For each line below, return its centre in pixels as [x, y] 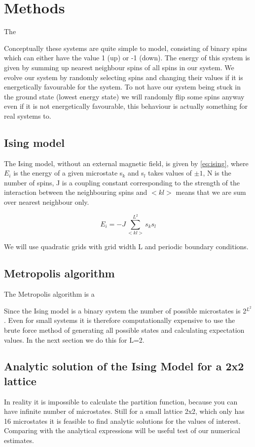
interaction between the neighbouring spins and [76, 192]
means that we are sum [211, 192]
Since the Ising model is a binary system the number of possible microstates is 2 [125, 310]
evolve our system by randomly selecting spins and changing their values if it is [124, 77]
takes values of [170, 173]
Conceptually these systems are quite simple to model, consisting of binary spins [126, 48]
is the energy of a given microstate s [68, 173]
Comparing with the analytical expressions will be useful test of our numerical [122, 430]
